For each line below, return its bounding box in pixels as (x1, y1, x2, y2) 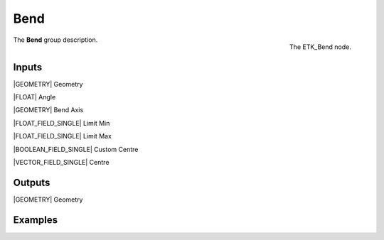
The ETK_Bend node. (289, 43, 351, 51)
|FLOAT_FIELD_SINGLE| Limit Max (13, 132, 112, 141)
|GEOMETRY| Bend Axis (13, 106, 84, 114)
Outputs (13, 176, 50, 188)
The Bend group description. (13, 36, 98, 44)
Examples (13, 214, 58, 226)
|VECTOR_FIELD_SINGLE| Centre (13, 158, 110, 166)
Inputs (13, 61, 43, 73)
